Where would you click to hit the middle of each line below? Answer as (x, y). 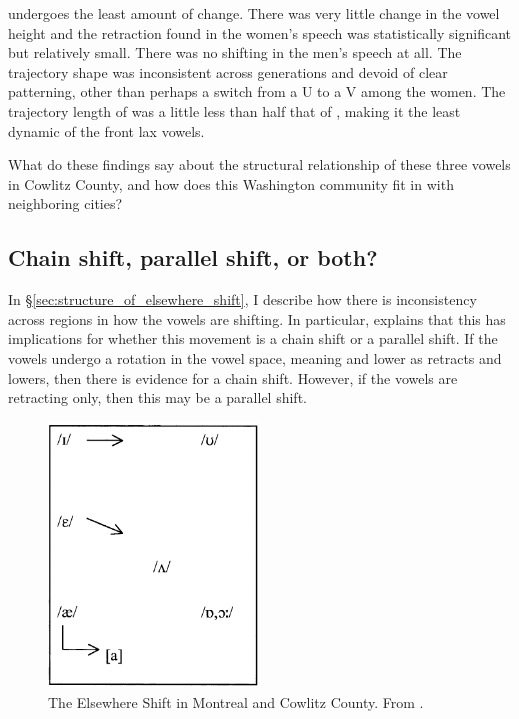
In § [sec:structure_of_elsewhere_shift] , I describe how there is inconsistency (242, 299)
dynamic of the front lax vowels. (106, 130)
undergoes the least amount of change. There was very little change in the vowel (254, 13)
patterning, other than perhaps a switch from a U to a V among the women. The (257, 91)
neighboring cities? (65, 203)
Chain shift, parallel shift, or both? (193, 257)
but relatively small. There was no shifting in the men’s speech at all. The (235, 52)
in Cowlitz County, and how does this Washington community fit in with (231, 183)
